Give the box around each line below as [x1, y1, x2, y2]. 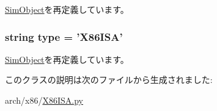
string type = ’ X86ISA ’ [5, 29, 123, 44]
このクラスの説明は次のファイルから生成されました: [5, 73, 213, 86]
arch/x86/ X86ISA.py [5, 94, 84, 106]
